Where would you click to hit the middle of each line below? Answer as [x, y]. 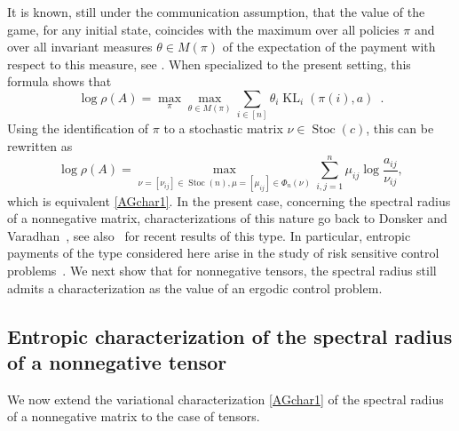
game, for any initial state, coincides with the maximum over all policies [203, 29]
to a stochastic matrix [223, 128]
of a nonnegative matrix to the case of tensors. [134, 416]
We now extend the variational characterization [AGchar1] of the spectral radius [226, 399]
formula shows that [59, 81]
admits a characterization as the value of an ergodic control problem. [195, 287]
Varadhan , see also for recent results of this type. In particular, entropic [209, 235]
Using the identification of [78, 128]
